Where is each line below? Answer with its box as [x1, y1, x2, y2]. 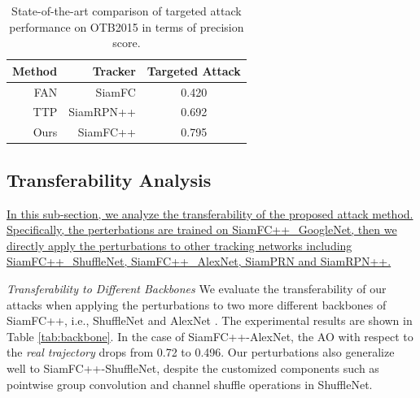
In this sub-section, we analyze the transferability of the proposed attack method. [7, 205, 413, 222]
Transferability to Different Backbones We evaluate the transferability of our [7, 279, 387, 296]
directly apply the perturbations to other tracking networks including [7, 236, 352, 253]
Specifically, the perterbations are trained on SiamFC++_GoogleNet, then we [7, 221, 397, 238]
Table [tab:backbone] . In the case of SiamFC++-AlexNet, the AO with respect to [7, 327, 413, 344]
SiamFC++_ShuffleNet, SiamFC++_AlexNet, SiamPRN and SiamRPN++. [7, 253, 392, 270]
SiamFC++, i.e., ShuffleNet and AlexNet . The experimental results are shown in [7, 312, 413, 329]
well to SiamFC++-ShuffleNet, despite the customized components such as [7, 359, 379, 376]
